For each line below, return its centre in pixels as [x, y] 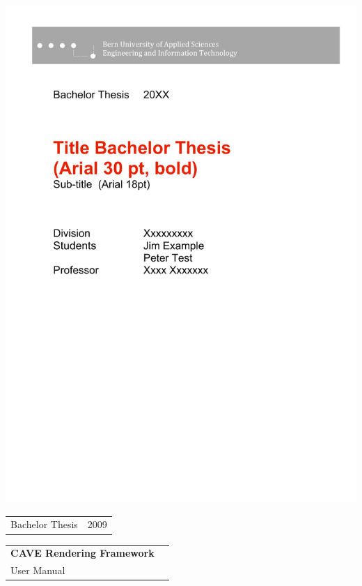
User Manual [38, 570]
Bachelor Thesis [44, 524]
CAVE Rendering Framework [82, 553]
